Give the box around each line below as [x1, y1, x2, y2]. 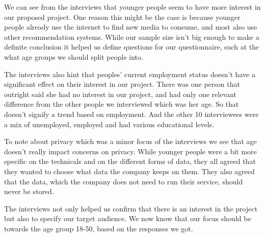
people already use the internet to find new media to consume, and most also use [4, 21, 257, 32]
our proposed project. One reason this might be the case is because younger [4, 11, 241, 22]
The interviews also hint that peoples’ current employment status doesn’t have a [4, 68, 255, 79]
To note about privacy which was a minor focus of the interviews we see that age [4, 136, 257, 147]
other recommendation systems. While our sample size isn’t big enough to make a [4, 31, 259, 42]
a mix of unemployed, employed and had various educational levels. [4, 118, 215, 129]
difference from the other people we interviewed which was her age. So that [4, 99, 239, 109]
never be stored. [4, 186, 54, 197]
